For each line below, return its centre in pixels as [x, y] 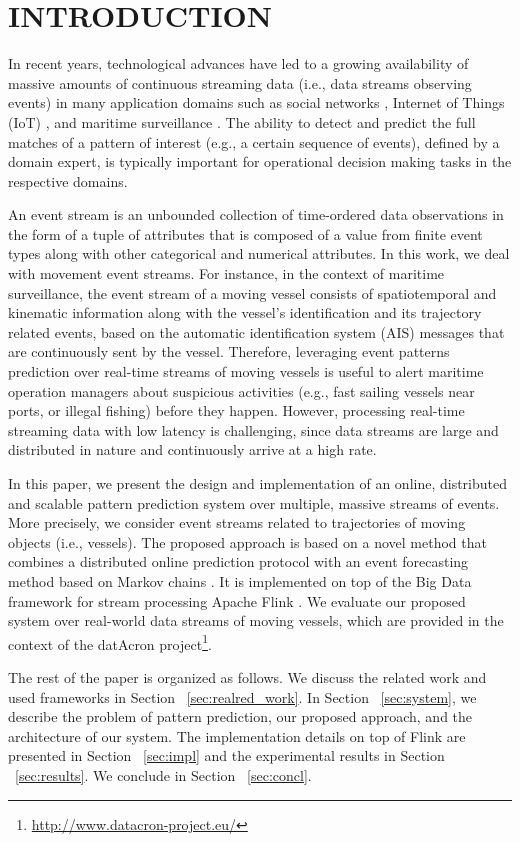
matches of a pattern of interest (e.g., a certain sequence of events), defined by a [254, 141]
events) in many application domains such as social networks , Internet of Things [256, 102]
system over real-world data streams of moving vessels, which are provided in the [256, 620]
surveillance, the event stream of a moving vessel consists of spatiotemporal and [252, 292]
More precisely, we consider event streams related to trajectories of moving [237, 522]
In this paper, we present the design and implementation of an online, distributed [258, 483]
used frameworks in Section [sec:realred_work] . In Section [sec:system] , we [242, 696]
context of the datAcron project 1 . [110, 642]
